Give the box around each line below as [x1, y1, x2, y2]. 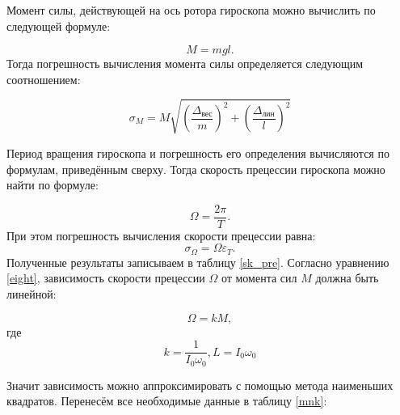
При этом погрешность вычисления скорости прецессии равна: [6, 227, 316, 243]
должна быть [315, 269, 379, 286]
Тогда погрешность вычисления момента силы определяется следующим [6, 55, 364, 72]
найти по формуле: [6, 176, 99, 193]
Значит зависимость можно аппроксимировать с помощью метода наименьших [6, 376, 394, 393]
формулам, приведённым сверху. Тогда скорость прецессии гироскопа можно [6, 160, 385, 177]
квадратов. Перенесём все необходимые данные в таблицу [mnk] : [6, 392, 327, 409]
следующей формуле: [6, 17, 111, 34]
